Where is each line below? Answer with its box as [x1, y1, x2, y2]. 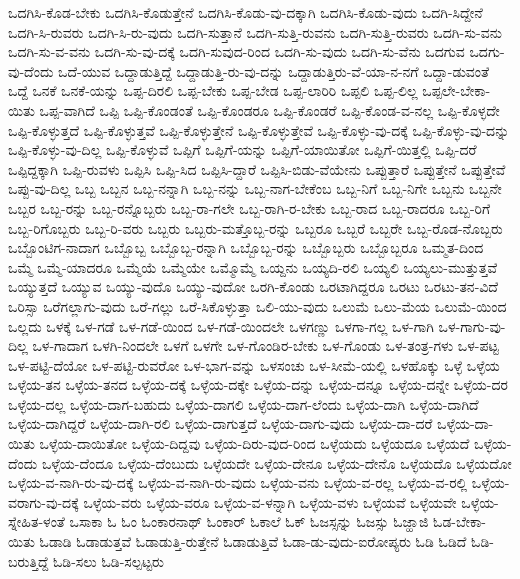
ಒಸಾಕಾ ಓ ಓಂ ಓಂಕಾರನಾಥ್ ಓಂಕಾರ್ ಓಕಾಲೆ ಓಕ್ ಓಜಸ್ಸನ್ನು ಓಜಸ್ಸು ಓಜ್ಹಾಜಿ [69, 511, 429, 532]
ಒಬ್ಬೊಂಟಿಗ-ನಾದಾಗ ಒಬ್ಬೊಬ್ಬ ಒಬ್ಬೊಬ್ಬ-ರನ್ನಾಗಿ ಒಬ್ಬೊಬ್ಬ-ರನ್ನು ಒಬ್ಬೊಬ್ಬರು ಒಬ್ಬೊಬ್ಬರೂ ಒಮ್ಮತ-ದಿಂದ [8, 237, 484, 258]
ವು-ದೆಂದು [8, 60, 54, 81]
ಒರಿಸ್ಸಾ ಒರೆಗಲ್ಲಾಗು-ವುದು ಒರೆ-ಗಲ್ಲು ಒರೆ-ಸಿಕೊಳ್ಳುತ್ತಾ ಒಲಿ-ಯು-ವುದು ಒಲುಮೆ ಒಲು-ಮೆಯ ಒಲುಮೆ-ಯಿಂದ [8, 295, 507, 316]
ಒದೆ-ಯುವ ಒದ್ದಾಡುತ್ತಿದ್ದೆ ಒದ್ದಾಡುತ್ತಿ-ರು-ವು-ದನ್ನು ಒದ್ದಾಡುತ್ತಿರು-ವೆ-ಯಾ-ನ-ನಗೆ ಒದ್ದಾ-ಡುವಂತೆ [58, 60, 490, 81]
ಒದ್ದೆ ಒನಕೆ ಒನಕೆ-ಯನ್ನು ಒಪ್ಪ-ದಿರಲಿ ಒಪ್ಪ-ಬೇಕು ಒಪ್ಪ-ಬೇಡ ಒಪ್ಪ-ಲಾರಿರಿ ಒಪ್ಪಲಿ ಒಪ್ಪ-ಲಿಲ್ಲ [8, 80, 418, 101]
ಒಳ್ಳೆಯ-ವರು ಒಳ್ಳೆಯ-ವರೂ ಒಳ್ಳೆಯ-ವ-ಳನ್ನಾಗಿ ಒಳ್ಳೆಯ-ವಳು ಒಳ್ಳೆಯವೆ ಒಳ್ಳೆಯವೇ [83, 491, 457, 512]
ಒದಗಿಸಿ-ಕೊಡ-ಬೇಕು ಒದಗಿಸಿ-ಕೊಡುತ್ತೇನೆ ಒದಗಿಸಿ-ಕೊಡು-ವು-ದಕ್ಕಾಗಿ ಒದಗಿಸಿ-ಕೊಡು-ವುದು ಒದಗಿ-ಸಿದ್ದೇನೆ [8, 2, 483, 22]
